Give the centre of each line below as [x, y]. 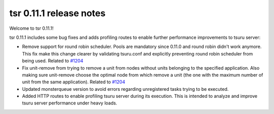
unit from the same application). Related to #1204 [74, 82]
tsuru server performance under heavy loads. [70, 103]
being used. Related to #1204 [53, 61]
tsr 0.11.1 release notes [58, 13]
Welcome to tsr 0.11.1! [31, 28]
